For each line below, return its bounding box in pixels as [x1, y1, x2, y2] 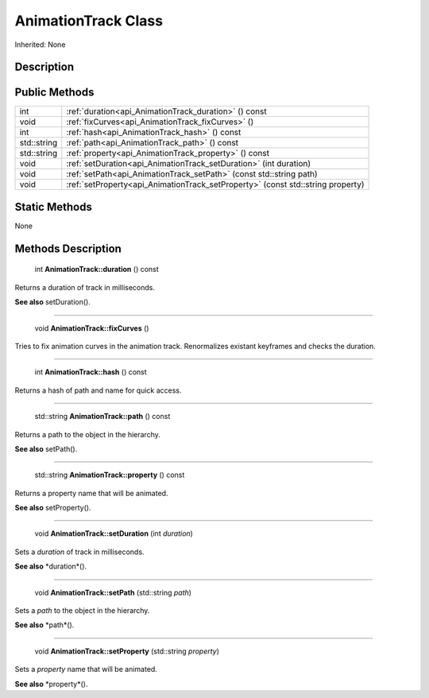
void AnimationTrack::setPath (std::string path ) [34, 587, 192, 597]
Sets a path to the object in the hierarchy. [14, 606, 150, 615]
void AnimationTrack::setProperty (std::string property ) [34, 646, 220, 656]
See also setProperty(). [14, 503, 91, 513]
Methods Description [14, 242, 122, 255]
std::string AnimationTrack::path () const [34, 412, 171, 421]
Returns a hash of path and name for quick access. [14, 386, 182, 395]
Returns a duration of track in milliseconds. [14, 282, 155, 292]
